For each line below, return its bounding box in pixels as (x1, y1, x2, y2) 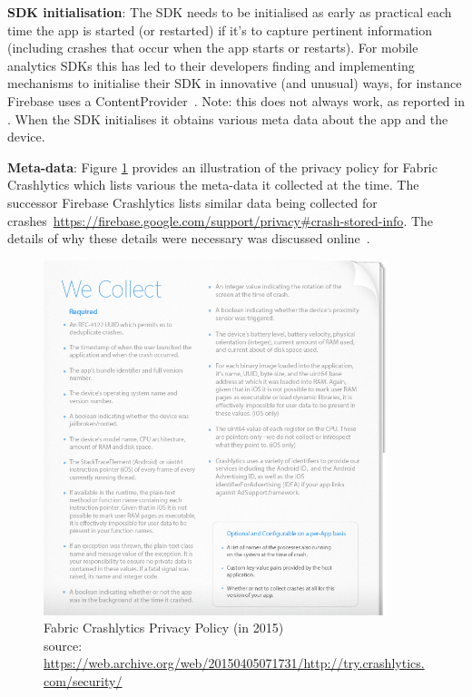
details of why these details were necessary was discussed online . (7, 229, 370, 248)
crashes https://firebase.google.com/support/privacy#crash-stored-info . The (7, 211, 434, 230)
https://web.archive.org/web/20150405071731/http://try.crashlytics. (44, 653, 425, 672)
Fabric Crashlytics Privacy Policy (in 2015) (44, 618, 284, 637)
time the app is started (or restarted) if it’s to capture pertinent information (7, 20, 433, 39)
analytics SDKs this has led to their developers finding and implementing (7, 55, 415, 74)
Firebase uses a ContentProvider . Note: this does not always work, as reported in (7, 91, 465, 110)
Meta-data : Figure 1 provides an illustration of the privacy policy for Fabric (7, 157, 438, 176)
